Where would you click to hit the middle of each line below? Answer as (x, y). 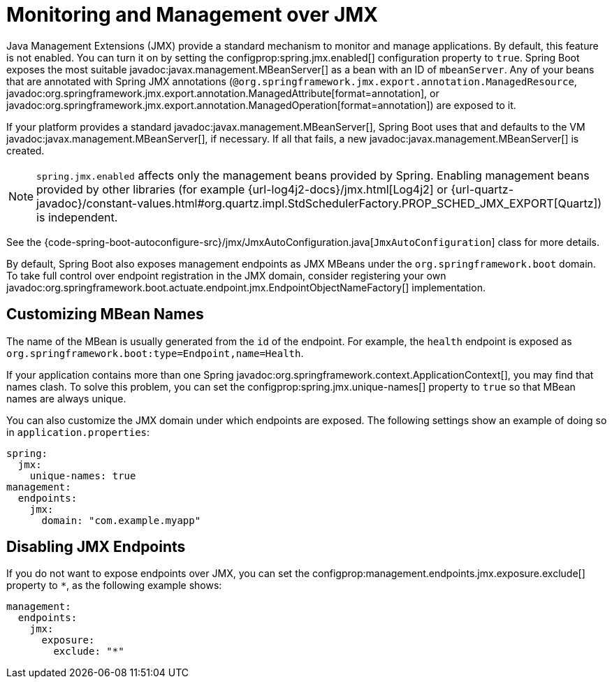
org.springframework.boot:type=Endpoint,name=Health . (155, 353)
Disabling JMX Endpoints (96, 547)
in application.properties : (78, 432)
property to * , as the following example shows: (114, 585)
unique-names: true (83, 475)
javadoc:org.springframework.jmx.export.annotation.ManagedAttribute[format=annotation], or (223, 93)
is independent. (77, 217)
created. (25, 150)
